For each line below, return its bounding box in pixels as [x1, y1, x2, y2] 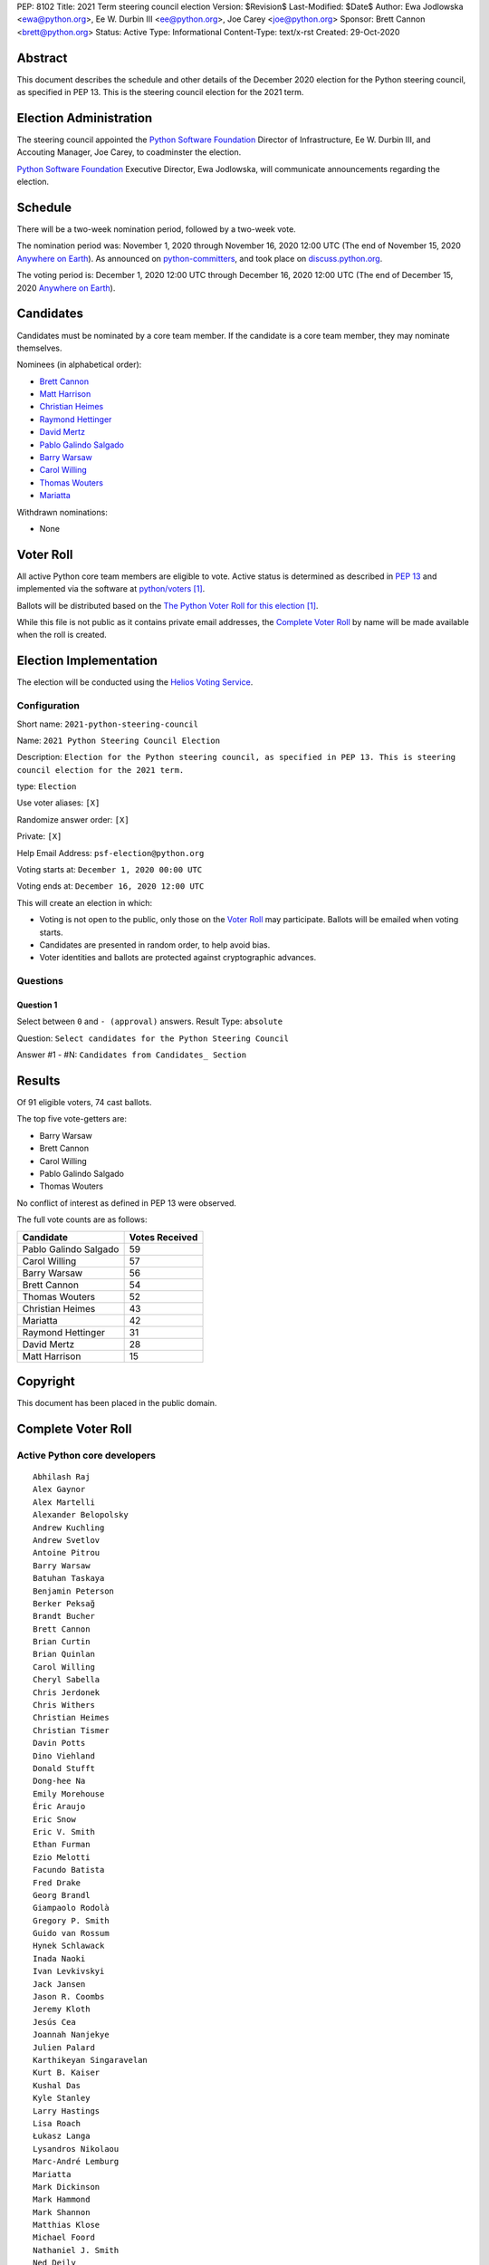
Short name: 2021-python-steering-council [16, 718, 199, 729]
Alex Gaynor [33, 1484, 86, 1495]
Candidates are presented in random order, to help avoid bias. [39, 939, 271, 950]
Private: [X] [16, 831, 62, 842]
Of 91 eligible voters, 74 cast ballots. [16, 1097, 152, 1108]
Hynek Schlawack [33, 1941, 105, 1952]
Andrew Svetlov [33, 1535, 101, 1545]
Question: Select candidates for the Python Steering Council [16, 1033, 290, 1044]
